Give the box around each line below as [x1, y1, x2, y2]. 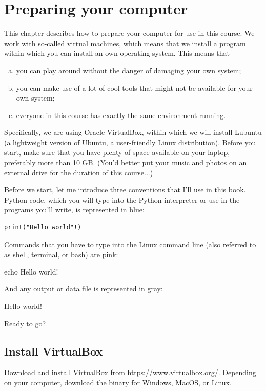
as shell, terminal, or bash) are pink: [4, 249, 118, 260]
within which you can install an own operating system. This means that [4, 48, 230, 58]
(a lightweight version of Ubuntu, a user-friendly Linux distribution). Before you [4, 136, 256, 147]
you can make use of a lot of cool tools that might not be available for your [16, 82, 253, 93]
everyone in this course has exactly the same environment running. [16, 109, 226, 120]
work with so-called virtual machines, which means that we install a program [4, 37, 246, 48]
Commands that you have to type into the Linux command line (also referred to [4, 239, 256, 249]
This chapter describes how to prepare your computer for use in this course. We [4, 28, 255, 38]
